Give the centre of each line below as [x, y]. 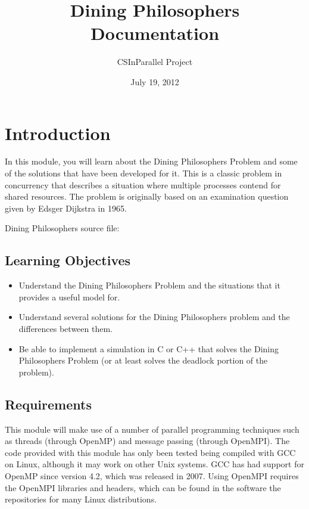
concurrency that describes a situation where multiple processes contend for [143, 184]
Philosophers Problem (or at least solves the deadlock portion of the [143, 360]
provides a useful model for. [69, 297]
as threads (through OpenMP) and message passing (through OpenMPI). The [147, 441]
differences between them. [65, 328]
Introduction [58, 133]
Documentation [155, 33]
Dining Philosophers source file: [62, 228]
